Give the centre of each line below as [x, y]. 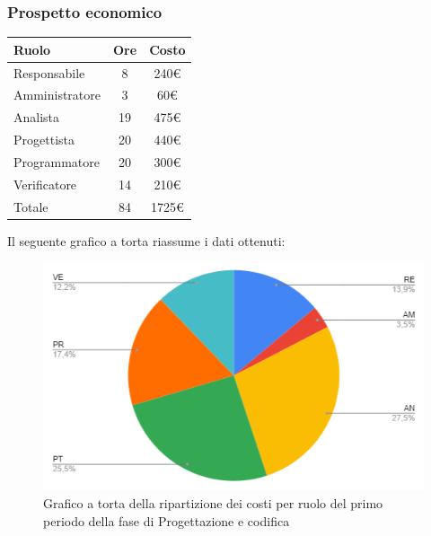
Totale [31, 206]
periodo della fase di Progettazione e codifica [167, 520]
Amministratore [57, 95]
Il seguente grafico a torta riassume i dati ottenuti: [146, 240]
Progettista [44, 140]
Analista [37, 117]
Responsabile [49, 72]
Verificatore [45, 184]
